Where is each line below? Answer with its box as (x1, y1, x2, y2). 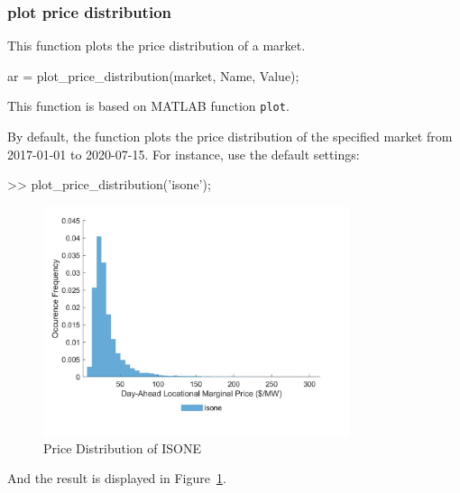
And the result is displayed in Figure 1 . (7, 469, 226, 488)
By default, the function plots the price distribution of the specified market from (7, 127, 453, 146)
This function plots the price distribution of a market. (7, 36, 306, 55)
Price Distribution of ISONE (43, 438, 201, 457)
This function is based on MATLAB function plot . (7, 96, 290, 115)
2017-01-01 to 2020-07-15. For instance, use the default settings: (7, 144, 360, 163)
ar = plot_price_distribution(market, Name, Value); (7, 66, 299, 85)
